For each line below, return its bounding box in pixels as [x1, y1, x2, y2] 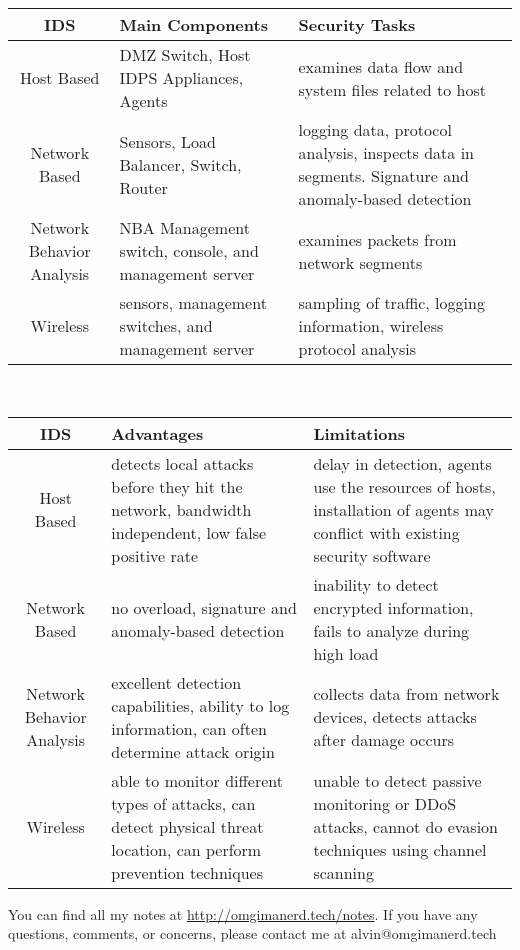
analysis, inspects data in [298, 141, 474, 164]
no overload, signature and [111, 595, 297, 619]
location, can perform [111, 837, 262, 861]
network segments [298, 250, 423, 274]
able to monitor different [111, 768, 283, 792]
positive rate [111, 543, 199, 567]
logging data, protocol [298, 118, 452, 141]
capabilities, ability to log [111, 693, 290, 717]
